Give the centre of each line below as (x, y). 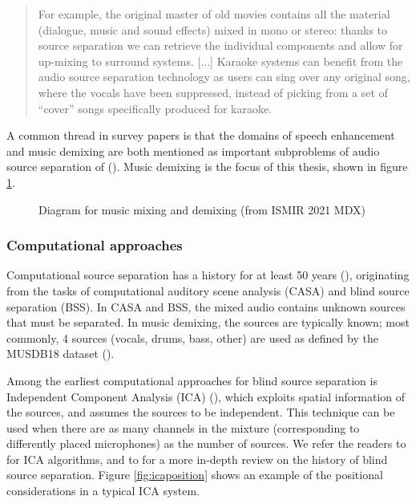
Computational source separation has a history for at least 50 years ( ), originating (208, 275)
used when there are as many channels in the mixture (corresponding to (183, 427)
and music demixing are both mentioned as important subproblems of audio (193, 150)
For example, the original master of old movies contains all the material (214, 14)
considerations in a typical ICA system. (103, 491)
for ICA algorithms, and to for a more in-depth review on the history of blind (197, 459)
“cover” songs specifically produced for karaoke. (155, 108)
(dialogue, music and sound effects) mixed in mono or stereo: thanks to (213, 29)
